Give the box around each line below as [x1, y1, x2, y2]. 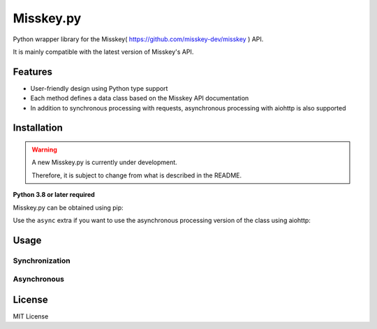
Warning [31, 145, 57, 154]
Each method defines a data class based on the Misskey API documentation [30, 94, 249, 103]
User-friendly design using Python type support [30, 84, 168, 92]
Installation [13, 122, 63, 134]
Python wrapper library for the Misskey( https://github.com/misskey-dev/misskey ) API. [13, 35, 264, 43]
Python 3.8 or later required [13, 191, 96, 199]
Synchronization [13, 256, 71, 265]
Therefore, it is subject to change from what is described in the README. [31, 171, 242, 180]
